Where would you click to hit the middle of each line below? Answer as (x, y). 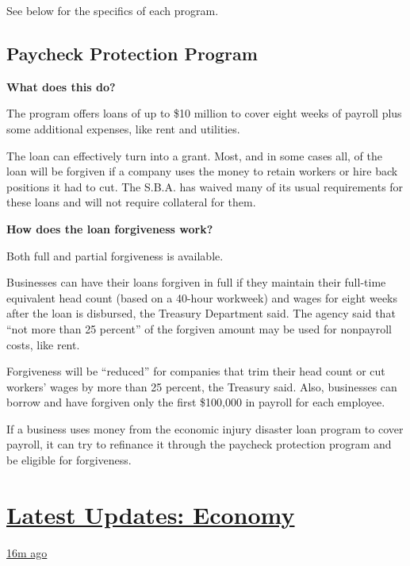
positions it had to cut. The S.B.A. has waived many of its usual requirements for (205, 186)
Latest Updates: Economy (151, 514)
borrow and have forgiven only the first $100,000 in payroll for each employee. (196, 402)
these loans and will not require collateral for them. (131, 202)
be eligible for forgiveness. (69, 460)
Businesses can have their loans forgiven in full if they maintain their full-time (196, 282)
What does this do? (61, 86)
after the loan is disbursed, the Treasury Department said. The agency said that (201, 313)
